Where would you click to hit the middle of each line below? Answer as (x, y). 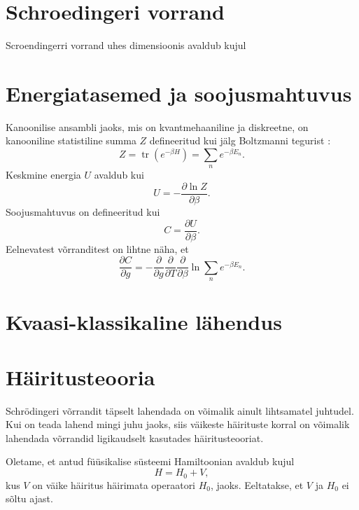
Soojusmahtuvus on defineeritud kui (83, 212)
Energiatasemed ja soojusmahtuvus (179, 93)
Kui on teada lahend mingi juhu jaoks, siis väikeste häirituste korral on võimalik (178, 424)
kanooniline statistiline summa (71, 140)
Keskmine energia (43, 175)
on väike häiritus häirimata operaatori (114, 484)
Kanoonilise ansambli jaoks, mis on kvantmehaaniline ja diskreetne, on (157, 126)
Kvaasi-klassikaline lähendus (144, 322)
